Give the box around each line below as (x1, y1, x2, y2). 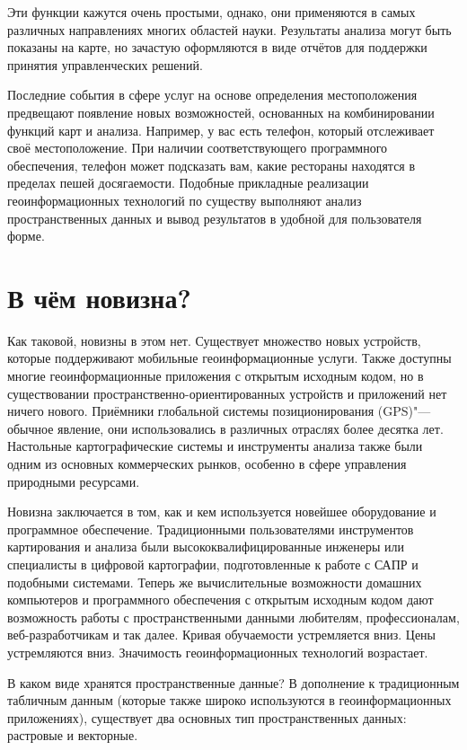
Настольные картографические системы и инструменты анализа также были (7, 437, 423, 455)
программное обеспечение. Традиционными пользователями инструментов (7, 519, 414, 538)
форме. (7, 226, 45, 245)
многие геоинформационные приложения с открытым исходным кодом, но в (7, 366, 424, 385)
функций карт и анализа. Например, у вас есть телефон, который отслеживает (7, 120, 435, 139)
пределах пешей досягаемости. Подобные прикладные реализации (7, 173, 369, 192)
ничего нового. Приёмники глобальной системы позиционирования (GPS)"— (7, 401, 431, 420)
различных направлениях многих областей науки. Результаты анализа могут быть (7, 20, 452, 39)
